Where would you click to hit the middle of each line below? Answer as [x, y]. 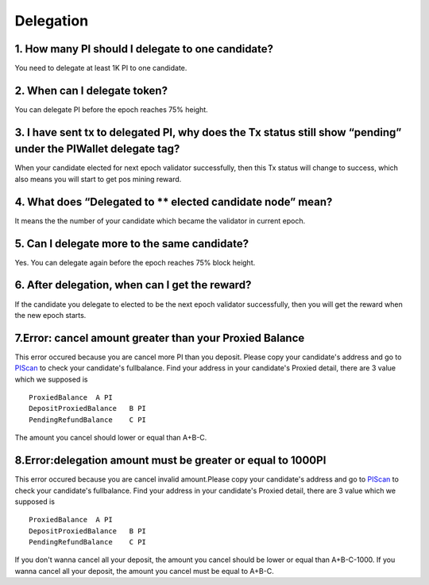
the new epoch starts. [50, 315]
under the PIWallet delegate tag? [97, 149]
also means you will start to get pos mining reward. [98, 179]
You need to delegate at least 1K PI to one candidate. [101, 68]
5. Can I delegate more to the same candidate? [132, 244]
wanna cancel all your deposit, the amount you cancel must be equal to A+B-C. [144, 571]
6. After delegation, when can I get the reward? [133, 285]
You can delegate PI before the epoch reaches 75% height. [111, 109]
